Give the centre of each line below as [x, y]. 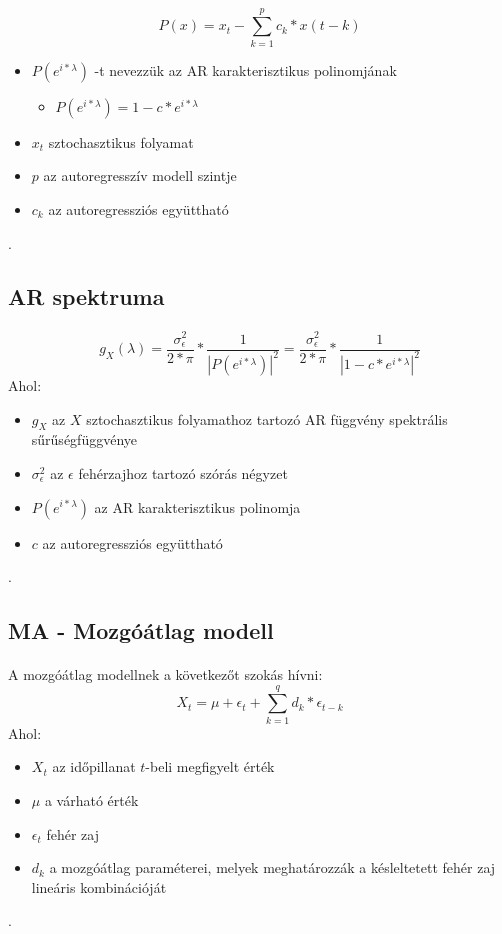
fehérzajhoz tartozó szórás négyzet [183, 472]
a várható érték [91, 800]
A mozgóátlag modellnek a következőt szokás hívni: [165, 674]
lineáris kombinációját [99, 886]
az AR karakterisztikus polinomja [197, 506]
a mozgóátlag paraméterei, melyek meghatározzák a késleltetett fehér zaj [272, 867]
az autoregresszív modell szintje [140, 175]
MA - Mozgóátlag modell [141, 630]
